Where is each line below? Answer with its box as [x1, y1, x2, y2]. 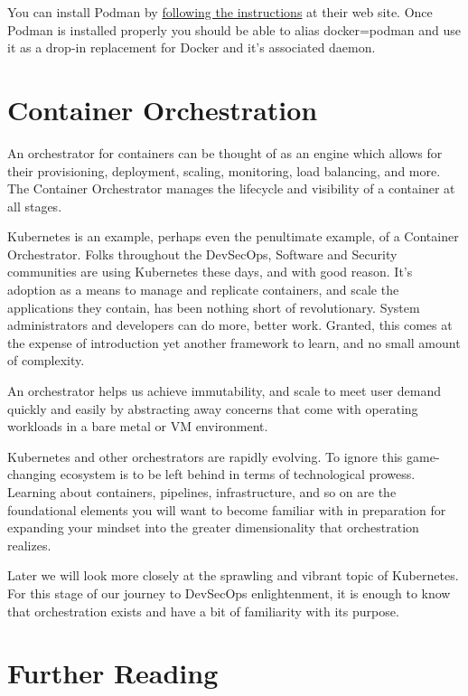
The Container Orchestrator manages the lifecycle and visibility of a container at [7, 179, 455, 198]
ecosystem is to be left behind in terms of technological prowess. [60, 465, 416, 484]
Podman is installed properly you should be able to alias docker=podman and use [7, 20, 462, 39]
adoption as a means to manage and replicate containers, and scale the [7, 280, 399, 299]
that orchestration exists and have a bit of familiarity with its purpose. [7, 601, 399, 620]
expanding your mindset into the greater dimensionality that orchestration [7, 518, 419, 537]
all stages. [7, 196, 62, 215]
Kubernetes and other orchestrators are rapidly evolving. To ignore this [7, 447, 403, 466]
